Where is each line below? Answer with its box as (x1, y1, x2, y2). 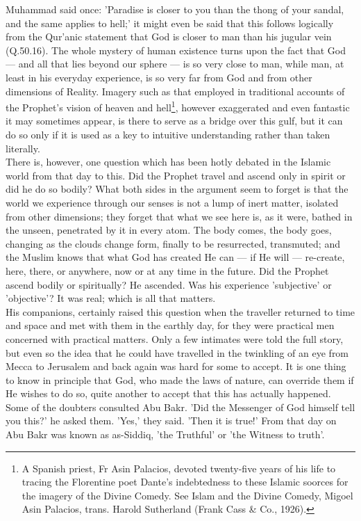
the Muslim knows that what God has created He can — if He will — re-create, (6, 250, 345, 264)
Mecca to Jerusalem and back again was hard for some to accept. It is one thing (6, 359, 346, 374)
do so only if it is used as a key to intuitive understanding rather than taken (6, 127, 330, 141)
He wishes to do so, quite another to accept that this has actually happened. (6, 386, 331, 401)
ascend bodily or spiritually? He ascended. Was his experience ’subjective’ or (6, 277, 332, 291)
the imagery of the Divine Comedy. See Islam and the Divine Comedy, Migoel (22, 488, 353, 502)
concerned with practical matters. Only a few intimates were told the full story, (6, 331, 344, 346)
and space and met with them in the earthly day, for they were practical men (6, 318, 335, 332)
